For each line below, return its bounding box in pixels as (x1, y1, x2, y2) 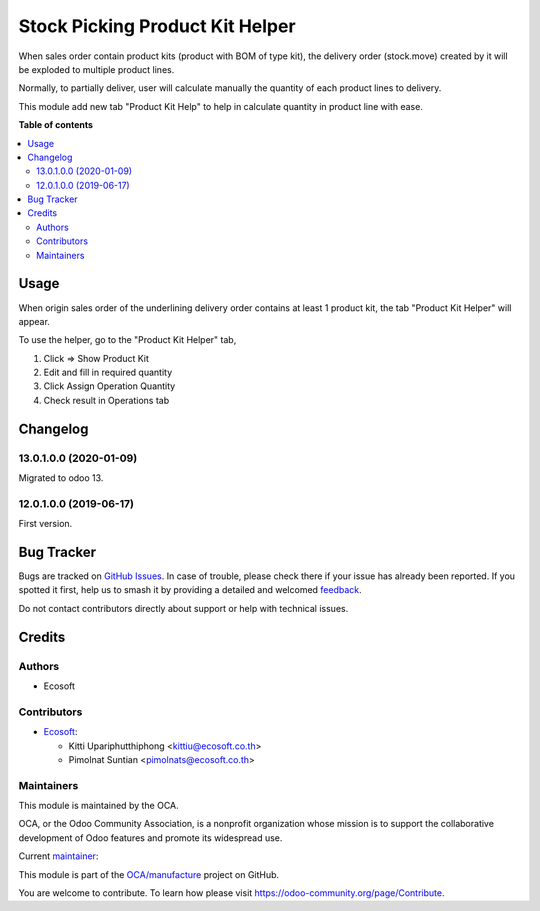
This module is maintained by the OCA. (18, 800, 179, 812)
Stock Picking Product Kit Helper (18, 15, 296, 37)
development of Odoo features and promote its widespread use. (18, 831, 283, 844)
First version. (18, 518, 73, 530)
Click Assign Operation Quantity (43, 380, 176, 392)
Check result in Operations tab (43, 394, 170, 406)
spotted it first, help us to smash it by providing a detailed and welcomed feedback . (18, 584, 362, 596)
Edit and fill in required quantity (43, 366, 173, 379)
